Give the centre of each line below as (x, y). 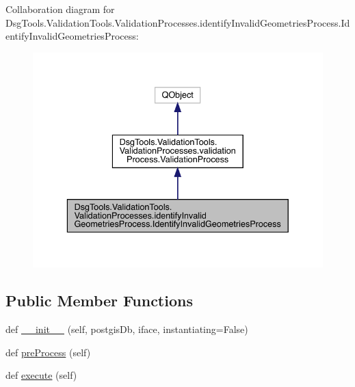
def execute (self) (41, 375)
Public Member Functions (99, 301)
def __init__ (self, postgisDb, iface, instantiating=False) (127, 329)
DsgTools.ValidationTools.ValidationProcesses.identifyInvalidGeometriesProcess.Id (178, 22)
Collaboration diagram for (60, 9)
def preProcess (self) (48, 352)
